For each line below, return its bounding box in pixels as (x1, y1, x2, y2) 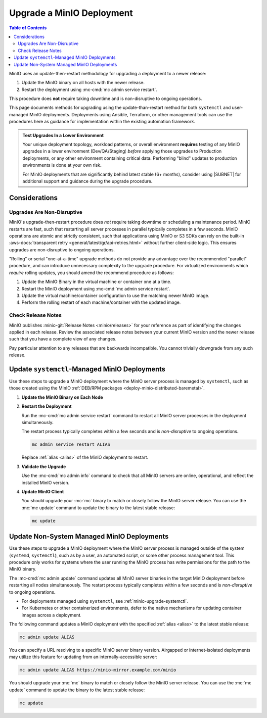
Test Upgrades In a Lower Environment (22, 132, 104, 138)
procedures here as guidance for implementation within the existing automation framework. (9, 119, 195, 125)
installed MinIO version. (21, 479, 70, 485)
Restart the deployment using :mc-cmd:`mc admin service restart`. (21, 87, 158, 93)
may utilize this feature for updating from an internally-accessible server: (9, 654, 158, 660)
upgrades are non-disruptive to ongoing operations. (9, 246, 115, 252)
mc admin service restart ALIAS (32, 442, 111, 447)
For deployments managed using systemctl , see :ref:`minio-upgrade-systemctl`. (21, 598, 188, 604)
